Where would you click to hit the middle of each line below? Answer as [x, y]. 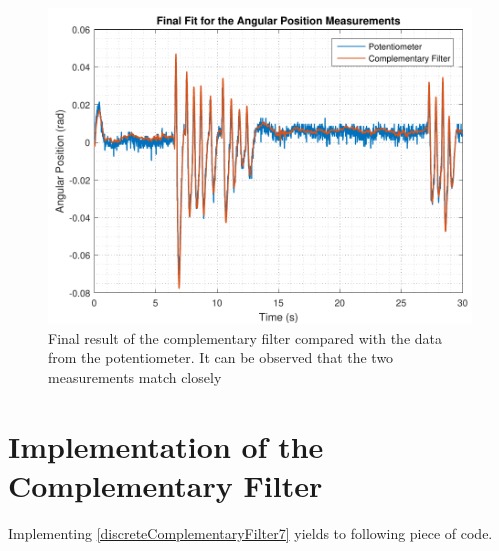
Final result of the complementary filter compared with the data [245, 337]
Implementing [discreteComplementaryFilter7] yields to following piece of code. [250, 532]
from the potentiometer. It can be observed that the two [221, 357]
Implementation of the [166, 445]
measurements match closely [135, 376]
